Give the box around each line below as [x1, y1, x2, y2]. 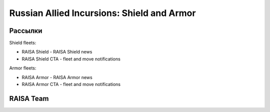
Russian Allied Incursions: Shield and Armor [9, 7, 196, 18]
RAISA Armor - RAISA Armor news [21, 74, 92, 80]
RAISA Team [9, 94, 49, 102]
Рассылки [9, 26, 42, 35]
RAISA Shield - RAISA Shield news [21, 49, 92, 55]
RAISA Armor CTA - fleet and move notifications [21, 81, 121, 87]
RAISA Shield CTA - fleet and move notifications [21, 55, 121, 62]
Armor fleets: [9, 65, 36, 71]
